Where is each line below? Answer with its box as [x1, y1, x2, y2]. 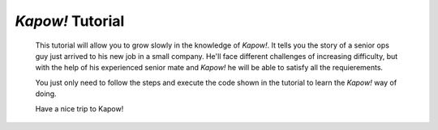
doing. [35, 89, 57, 99]
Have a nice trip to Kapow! [35, 103, 124, 113]
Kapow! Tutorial [15, 12, 125, 30]
